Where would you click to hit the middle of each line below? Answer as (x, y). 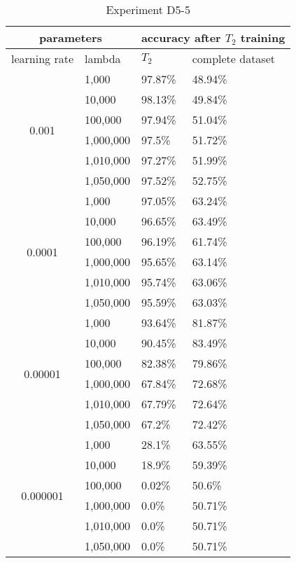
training (263, 37)
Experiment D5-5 (148, 9)
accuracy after (181, 37)
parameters (71, 37)
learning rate (42, 58)
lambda (103, 58)
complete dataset (233, 58)
